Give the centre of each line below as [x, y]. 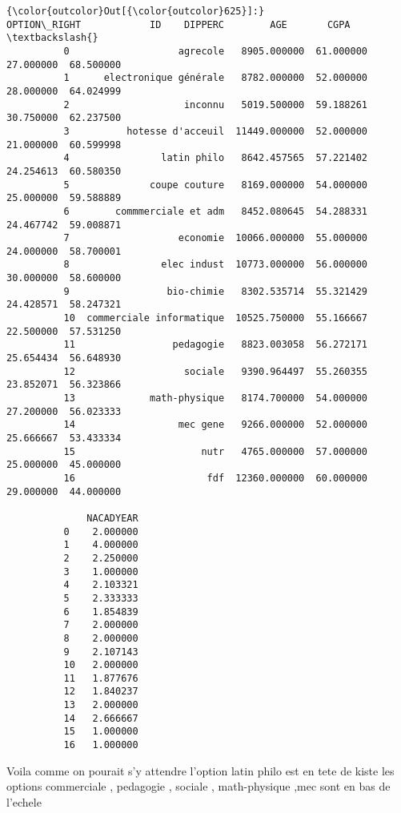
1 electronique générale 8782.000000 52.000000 [216, 78]
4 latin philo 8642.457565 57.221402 [216, 158]
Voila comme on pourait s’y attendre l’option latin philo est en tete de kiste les [200, 770]
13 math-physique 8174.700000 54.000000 [216, 398]
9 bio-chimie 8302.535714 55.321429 [216, 291]
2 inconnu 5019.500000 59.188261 [216, 105]
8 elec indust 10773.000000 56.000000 [216, 265]
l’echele [24, 801]
